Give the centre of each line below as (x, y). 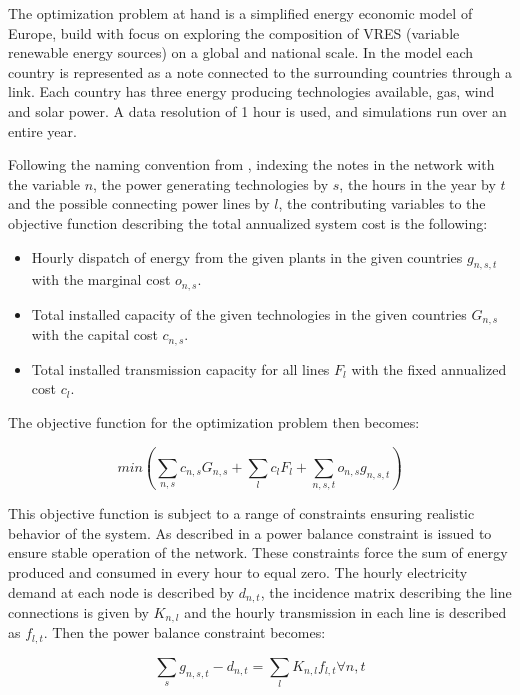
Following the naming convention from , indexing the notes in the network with (251, 164)
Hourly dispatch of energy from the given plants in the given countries (247, 256)
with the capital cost (94, 334)
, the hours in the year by (417, 183)
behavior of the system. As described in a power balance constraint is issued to (250, 532)
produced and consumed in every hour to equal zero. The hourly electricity (238, 571)
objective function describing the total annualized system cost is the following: (248, 222)
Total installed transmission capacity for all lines (180, 368)
